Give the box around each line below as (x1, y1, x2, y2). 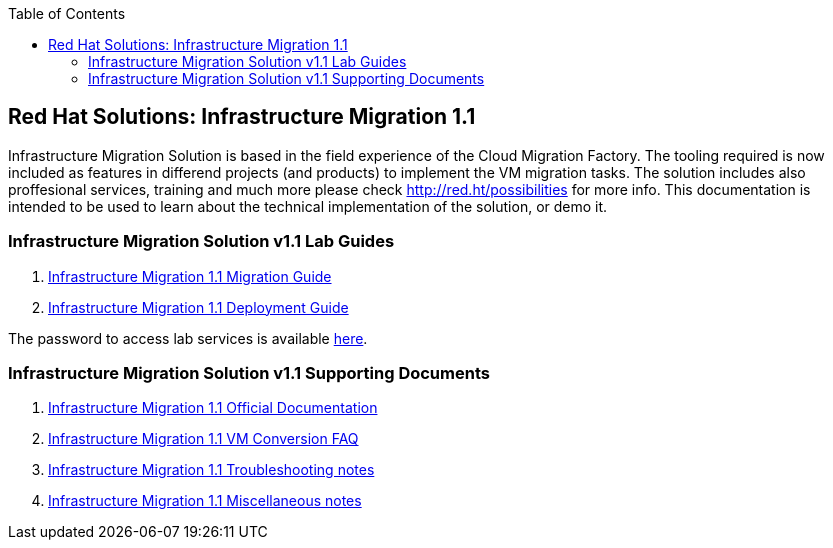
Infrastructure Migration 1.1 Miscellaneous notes (48, 492, 362, 510)
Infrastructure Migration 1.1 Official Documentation (48, 399, 378, 417)
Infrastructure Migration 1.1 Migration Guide (48, 267, 332, 285)
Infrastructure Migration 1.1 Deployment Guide (48, 298, 349, 316)
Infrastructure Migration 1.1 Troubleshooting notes (48, 461, 375, 479)
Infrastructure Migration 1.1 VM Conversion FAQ (48, 430, 359, 448)
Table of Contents (8, 5, 126, 22)
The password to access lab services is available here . (8, 329, 368, 347)
